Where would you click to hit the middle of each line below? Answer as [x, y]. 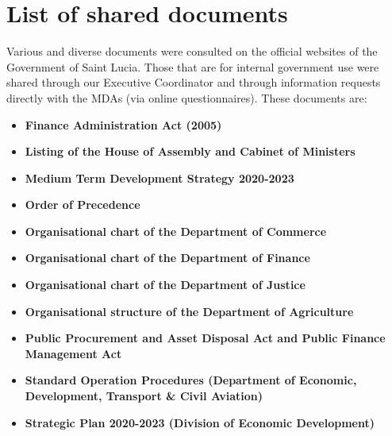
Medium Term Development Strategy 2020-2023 [159, 177]
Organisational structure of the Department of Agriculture [189, 311]
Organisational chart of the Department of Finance [167, 258]
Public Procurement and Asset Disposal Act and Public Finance [205, 338]
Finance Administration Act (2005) [123, 124]
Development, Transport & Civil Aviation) [144, 396]
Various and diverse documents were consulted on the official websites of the [192, 51]
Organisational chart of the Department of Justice [165, 285]
